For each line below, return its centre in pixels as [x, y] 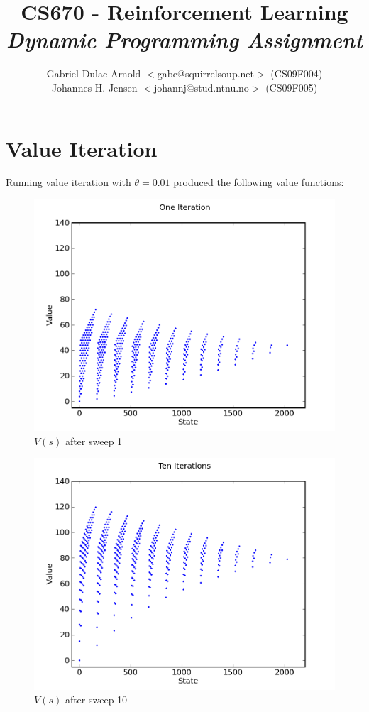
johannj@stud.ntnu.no [201, 87]
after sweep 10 [96, 700]
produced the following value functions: [259, 182]
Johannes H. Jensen [94, 87]
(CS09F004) [297, 73]
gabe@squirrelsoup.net [206, 73]
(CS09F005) [292, 87]
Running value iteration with [68, 182]
